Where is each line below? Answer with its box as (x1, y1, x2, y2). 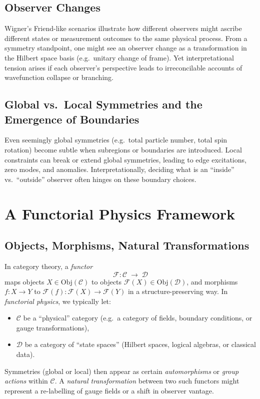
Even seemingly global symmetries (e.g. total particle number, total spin (4, 134, 227, 145)
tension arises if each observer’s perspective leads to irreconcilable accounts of (4, 62, 242, 72)
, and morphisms (186, 276, 238, 286)
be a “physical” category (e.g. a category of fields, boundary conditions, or (23, 312, 252, 323)
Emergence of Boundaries (4, 111, 139, 126)
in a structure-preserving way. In (127, 286, 228, 296)
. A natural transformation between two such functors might (54, 375, 239, 386)
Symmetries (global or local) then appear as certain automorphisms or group (4, 365, 239, 376)
